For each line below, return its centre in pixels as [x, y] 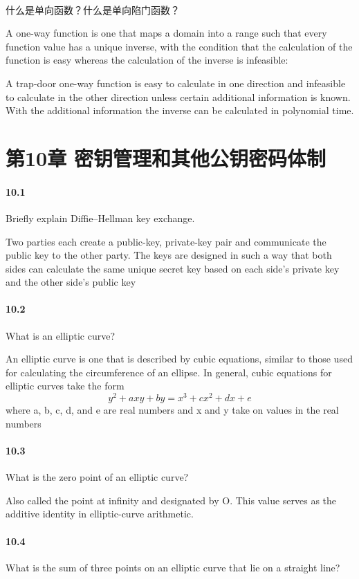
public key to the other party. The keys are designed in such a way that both [169, 255]
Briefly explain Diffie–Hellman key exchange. [100, 218]
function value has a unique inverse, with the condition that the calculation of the [179, 46]
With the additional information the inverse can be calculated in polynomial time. [180, 110]
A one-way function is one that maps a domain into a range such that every [166, 33]
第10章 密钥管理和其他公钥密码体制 [166, 157]
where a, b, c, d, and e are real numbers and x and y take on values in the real [172, 410]
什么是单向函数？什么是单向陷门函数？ [93, 9]
